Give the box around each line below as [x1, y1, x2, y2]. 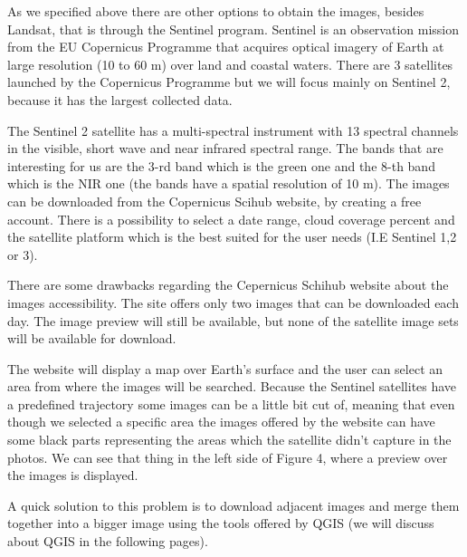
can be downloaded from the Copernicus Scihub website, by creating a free [7, 191, 422, 210]
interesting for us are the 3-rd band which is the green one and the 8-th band [7, 156, 435, 175]
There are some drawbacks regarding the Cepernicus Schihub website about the [7, 275, 449, 294]
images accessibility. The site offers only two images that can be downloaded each [7, 293, 459, 312]
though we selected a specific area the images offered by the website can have [7, 412, 435, 431]
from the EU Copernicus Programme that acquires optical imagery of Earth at [7, 37, 444, 56]
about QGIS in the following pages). [7, 532, 208, 551]
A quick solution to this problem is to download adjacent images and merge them [7, 495, 460, 514]
